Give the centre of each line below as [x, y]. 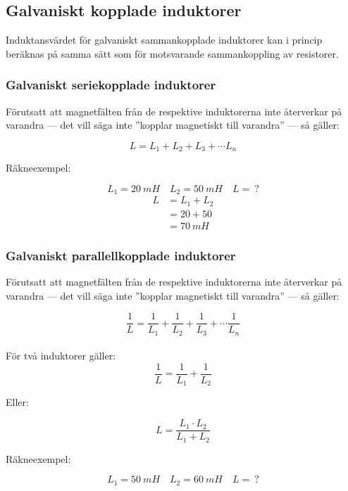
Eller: [17, 402]
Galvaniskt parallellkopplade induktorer [121, 255]
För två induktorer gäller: [61, 356]
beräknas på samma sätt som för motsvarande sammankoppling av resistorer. [172, 53]
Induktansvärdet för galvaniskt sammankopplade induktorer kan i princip [164, 40]
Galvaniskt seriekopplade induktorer [111, 85]
